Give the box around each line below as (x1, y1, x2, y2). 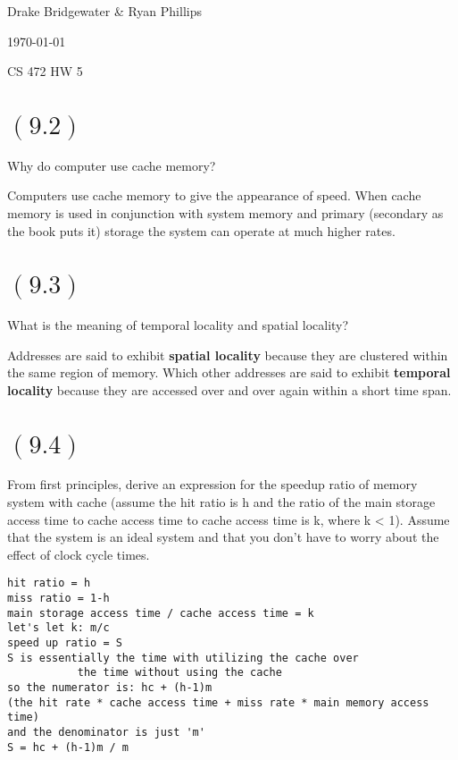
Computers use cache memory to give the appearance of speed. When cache (7, 186, 421, 205)
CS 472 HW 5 (7, 62, 83, 80)
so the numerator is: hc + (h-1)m (7, 680, 212, 694)
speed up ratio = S (7, 636, 122, 649)
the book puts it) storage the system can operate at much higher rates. (7, 221, 396, 240)
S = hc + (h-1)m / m (7, 740, 129, 754)
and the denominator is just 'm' (7, 725, 205, 739)
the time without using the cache (77, 666, 282, 680)
